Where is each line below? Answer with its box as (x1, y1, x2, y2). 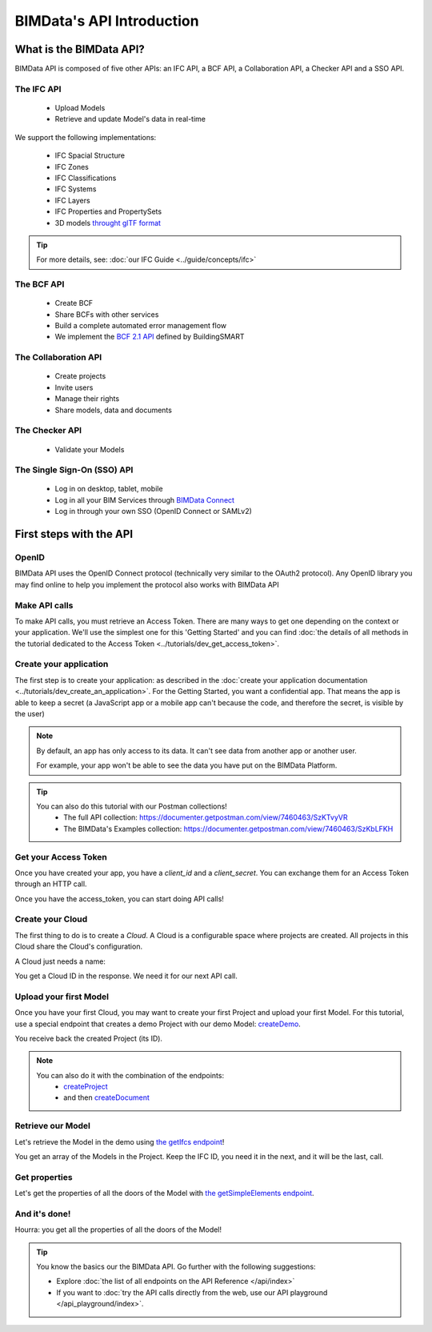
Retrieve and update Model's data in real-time (54, 114, 206, 124)
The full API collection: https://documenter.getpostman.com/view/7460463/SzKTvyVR (63, 812, 348, 822)
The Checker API (14, 425, 82, 436)
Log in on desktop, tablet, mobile (54, 484, 163, 494)
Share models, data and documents (54, 405, 172, 415)
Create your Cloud (14, 913, 88, 925)
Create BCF (54, 299, 94, 308)
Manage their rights (54, 394, 120, 403)
